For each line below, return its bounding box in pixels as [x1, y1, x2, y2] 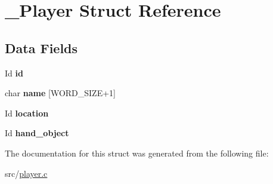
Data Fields [5, 38, 78, 57]
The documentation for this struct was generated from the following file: [5, 146, 269, 159]
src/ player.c [5, 167, 48, 179]
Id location [5, 106, 49, 119]
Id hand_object [5, 127, 69, 139]
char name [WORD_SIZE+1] [5, 87, 116, 99]
